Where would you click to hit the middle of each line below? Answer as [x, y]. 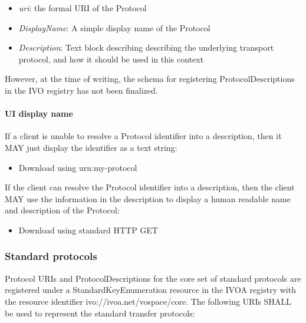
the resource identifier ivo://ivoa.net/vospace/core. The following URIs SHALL [148, 301]
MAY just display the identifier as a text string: [91, 147]
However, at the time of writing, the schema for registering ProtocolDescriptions [150, 79]
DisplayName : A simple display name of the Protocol [114, 27]
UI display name [39, 113]
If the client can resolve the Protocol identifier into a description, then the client [150, 187]
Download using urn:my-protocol [78, 167]
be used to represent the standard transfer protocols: [100, 313]
